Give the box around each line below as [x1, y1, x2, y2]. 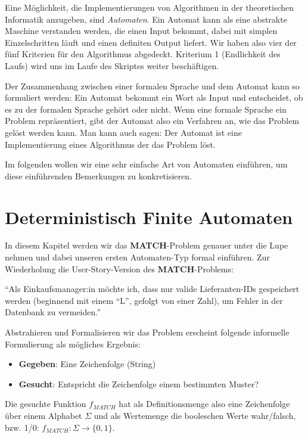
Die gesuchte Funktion [5, 397, 86, 410]
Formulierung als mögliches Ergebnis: [5, 337, 141, 350]
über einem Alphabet [5, 409, 82, 421]
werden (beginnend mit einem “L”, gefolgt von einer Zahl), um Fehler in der [5, 294, 283, 306]
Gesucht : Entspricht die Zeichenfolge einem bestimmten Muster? [18, 377, 259, 390]
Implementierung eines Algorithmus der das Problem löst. [5, 138, 216, 150]
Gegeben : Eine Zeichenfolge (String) [18, 358, 156, 370]
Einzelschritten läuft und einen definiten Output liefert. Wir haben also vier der [5, 36, 297, 48]
